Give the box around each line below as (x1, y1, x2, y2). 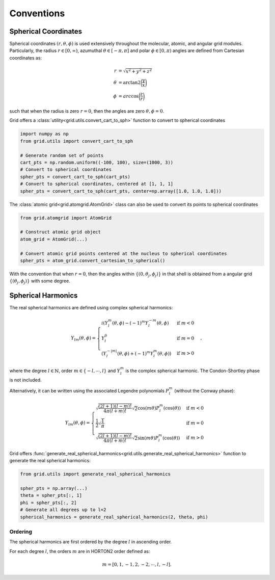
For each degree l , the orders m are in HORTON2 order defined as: (9, 548, 150, 554)
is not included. (9, 377, 42, 383)
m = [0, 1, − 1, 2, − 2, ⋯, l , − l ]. (102, 561, 172, 567)
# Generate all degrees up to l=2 (20, 507, 106, 513)
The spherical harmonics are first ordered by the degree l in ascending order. (9, 539, 172, 545)
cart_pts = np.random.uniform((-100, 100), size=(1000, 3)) (20, 160, 174, 166)
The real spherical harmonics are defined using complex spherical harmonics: (9, 305, 173, 311)
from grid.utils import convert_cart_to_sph (20, 138, 133, 144)
